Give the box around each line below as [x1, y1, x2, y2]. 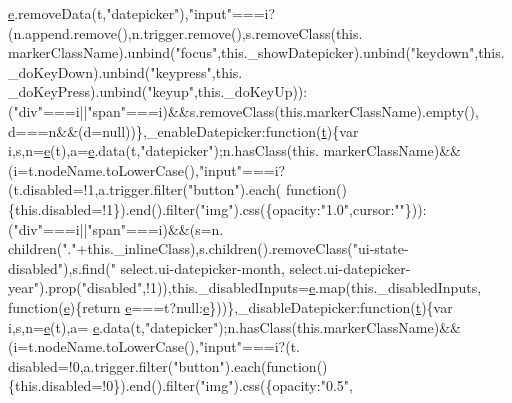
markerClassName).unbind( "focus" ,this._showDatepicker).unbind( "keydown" [8, 42, 475, 63]
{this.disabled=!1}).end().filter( [8, 198, 201, 219]
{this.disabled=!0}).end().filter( [8, 375, 201, 396]
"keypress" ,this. [150, 61, 243, 82]
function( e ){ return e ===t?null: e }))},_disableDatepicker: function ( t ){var [8, 296, 453, 317]
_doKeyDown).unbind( [8, 61, 151, 82]
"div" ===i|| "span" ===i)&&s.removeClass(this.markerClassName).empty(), [13, 100, 479, 121]
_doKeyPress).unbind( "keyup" [8, 81, 194, 102]
